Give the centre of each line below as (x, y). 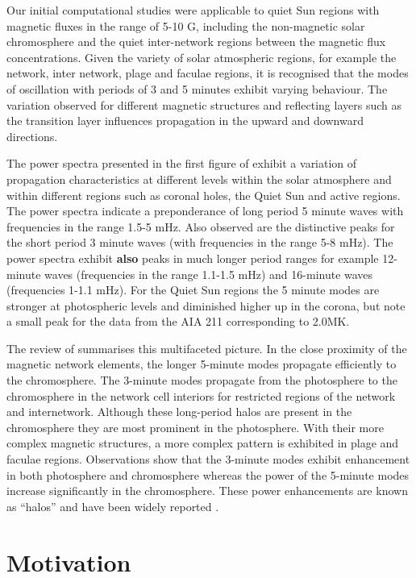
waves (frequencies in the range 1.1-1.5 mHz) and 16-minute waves (209, 274)
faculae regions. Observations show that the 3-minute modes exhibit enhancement (208, 459)
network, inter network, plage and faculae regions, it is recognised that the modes (208, 73)
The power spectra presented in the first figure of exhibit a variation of (182, 163)
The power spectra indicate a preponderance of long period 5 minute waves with (205, 211)
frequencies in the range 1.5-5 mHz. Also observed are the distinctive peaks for (201, 226)
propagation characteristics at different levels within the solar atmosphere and (199, 179)
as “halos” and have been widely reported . (113, 506)
